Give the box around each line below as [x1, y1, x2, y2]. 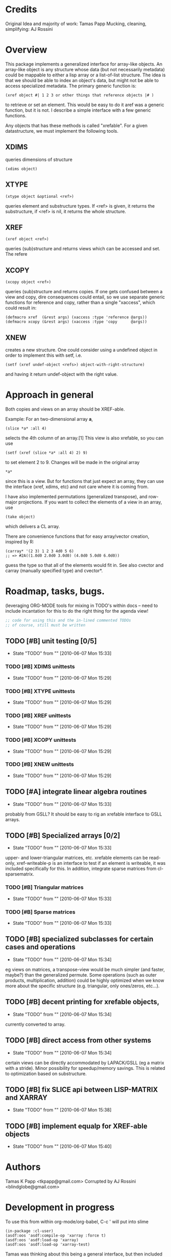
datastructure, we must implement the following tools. [5, 128, 118, 134]
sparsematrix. [5, 871, 34, 877]
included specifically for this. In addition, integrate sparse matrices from [5, 865, 157, 872]
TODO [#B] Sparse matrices [5, 908, 76, 916]
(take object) [5, 514, 36, 519]
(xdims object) [5, 166, 38, 171]
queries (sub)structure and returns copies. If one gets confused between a [5, 289, 163, 295]
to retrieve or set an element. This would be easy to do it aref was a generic [5, 102, 164, 108]
